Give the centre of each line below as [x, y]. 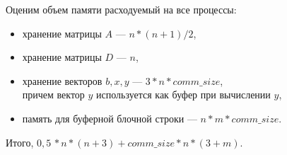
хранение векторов [62, 80]
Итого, [20, 142]
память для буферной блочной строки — [110, 118]
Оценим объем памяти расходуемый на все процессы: [121, 9]
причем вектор [53, 94]
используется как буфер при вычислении [183, 94]
